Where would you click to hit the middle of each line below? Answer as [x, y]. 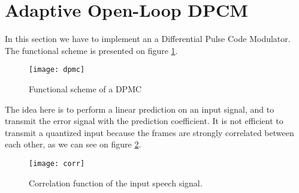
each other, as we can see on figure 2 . [73, 144]
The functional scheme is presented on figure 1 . [91, 50]
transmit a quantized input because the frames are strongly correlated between [149, 132]
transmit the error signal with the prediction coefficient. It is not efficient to [144, 121]
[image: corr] [57, 163]
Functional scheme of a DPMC [85, 88]
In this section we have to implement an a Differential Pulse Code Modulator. [148, 39]
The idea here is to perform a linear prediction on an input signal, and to [140, 109]
